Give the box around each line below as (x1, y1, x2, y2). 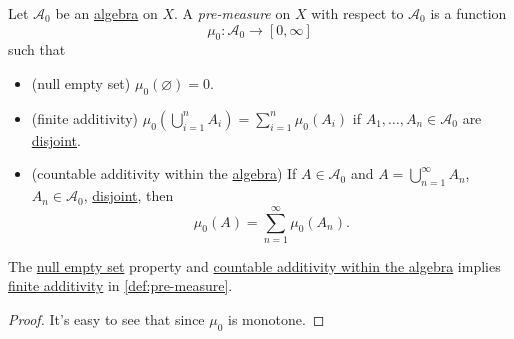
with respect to (311, 3, 404, 23)
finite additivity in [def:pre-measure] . (8, 275, 233, 296)
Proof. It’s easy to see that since (8, 309, 205, 330)
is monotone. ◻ (228, 309, 325, 330)
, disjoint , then (83, 185, 174, 206)
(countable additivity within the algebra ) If (31, 163, 297, 184)
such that (8, 39, 66, 60)
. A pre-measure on (174, 3, 291, 23)
